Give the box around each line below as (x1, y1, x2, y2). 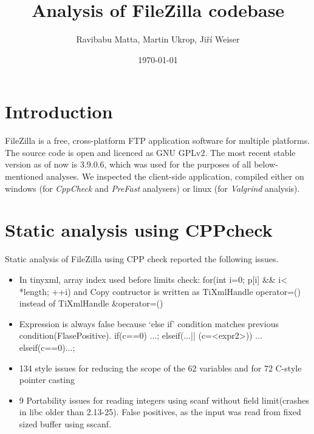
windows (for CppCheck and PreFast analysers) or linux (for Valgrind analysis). (5, 181, 300, 194)
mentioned (5, 170, 44, 183)
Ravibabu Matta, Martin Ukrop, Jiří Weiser (76, 33, 240, 46)
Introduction (5, 99, 113, 124)
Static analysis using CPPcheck (5, 217, 273, 242)
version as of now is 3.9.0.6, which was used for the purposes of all (5, 158, 251, 171)
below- (254, 158, 278, 171)
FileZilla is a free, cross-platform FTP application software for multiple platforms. (5, 134, 310, 147)
